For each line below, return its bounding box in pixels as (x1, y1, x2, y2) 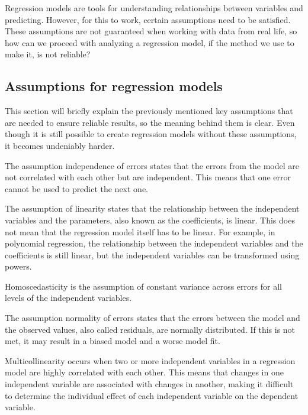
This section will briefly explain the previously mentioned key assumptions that (5, 105, 293, 117)
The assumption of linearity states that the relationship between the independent (5, 202, 300, 215)
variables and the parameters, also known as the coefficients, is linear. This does (5, 213, 295, 226)
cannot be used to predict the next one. (5, 182, 149, 194)
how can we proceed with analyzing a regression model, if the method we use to (5, 36, 294, 48)
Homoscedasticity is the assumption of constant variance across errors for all (5, 280, 282, 292)
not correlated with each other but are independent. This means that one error (5, 171, 291, 183)
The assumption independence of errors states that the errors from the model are (5, 159, 299, 171)
